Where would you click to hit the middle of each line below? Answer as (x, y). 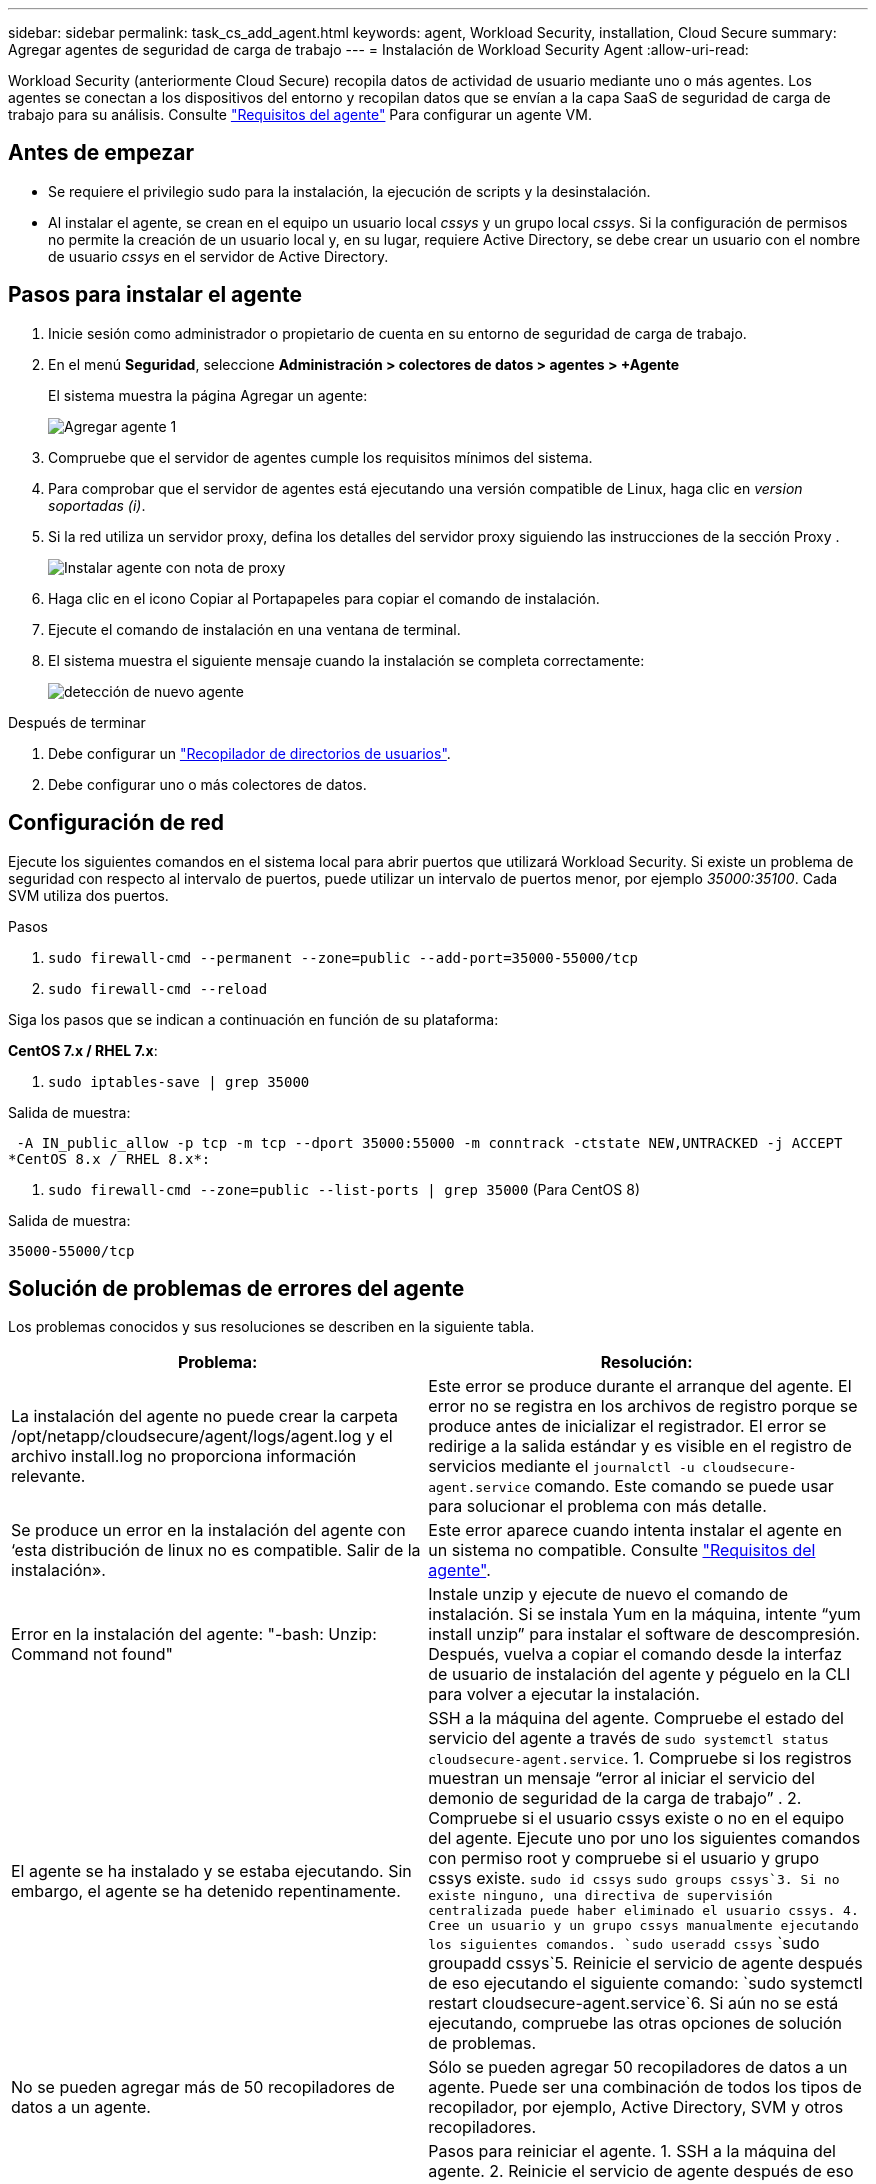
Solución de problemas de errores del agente (236, 1288)
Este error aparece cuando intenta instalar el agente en (635, 1530)
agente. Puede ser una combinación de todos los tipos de (645, 2087)
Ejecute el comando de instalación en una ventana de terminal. (254, 629)
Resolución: (646, 1362)
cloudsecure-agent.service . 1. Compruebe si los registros (640, 1758)
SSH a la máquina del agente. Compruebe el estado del (636, 1718)
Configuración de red (116, 823)
